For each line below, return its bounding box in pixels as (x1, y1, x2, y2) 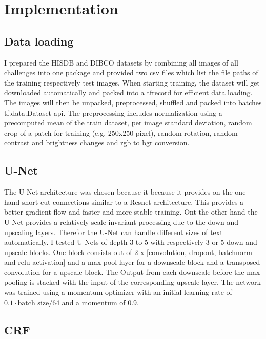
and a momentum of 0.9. (62, 296, 139, 307)
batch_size (17, 299, 49, 307)
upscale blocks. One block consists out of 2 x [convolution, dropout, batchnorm (4, 246, 252, 257)
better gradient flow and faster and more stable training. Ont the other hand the (4, 206, 258, 217)
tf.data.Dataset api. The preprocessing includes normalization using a (4, 107, 222, 118)
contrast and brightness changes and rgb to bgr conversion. (4, 137, 190, 148)
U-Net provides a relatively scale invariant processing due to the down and (4, 216, 239, 227)
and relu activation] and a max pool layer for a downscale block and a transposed (4, 257, 260, 267)
